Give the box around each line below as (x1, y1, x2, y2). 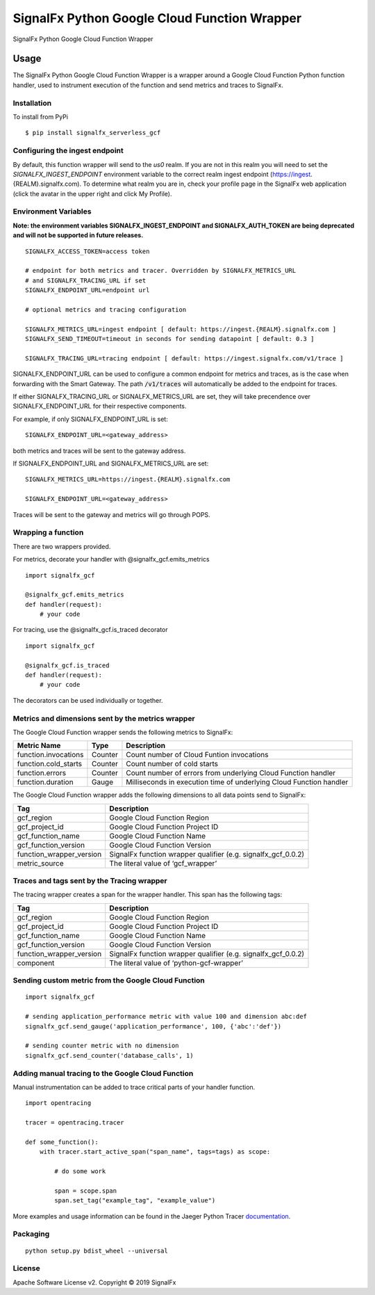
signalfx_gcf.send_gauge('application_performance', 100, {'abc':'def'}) (25, 1022, 282, 1030)
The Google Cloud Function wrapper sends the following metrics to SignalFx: (12, 728, 233, 736)
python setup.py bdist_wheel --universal (25, 1246, 168, 1255)
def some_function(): (25, 1138, 99, 1146)
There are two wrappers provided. (12, 542, 111, 550)
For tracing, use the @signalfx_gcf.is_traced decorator (12, 626, 168, 634)
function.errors (17, 768, 66, 778)
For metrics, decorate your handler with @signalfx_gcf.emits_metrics (12, 555, 210, 564)
